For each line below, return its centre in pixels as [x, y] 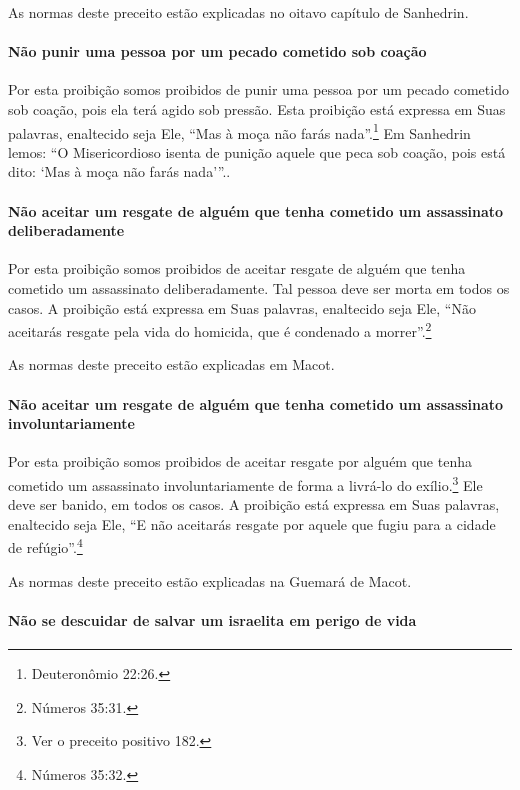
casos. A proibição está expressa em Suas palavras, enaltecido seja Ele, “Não [242, 307]
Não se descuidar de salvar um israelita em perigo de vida [212, 619]
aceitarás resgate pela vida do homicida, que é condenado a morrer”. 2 [220, 329]
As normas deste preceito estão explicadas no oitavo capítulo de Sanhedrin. [238, 12]
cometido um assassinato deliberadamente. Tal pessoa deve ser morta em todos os [259, 288]
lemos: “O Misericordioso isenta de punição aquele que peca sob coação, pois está [257, 151]
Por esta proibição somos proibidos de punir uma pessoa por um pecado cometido [258, 89]
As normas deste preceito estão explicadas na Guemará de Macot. [210, 580]
